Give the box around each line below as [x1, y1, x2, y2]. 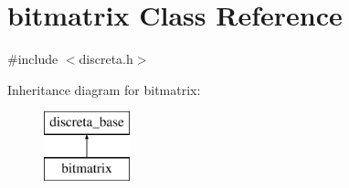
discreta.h [79, 49, 133, 68]
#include [7, 49, 58, 68]
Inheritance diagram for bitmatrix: [7, 79, 201, 99]
